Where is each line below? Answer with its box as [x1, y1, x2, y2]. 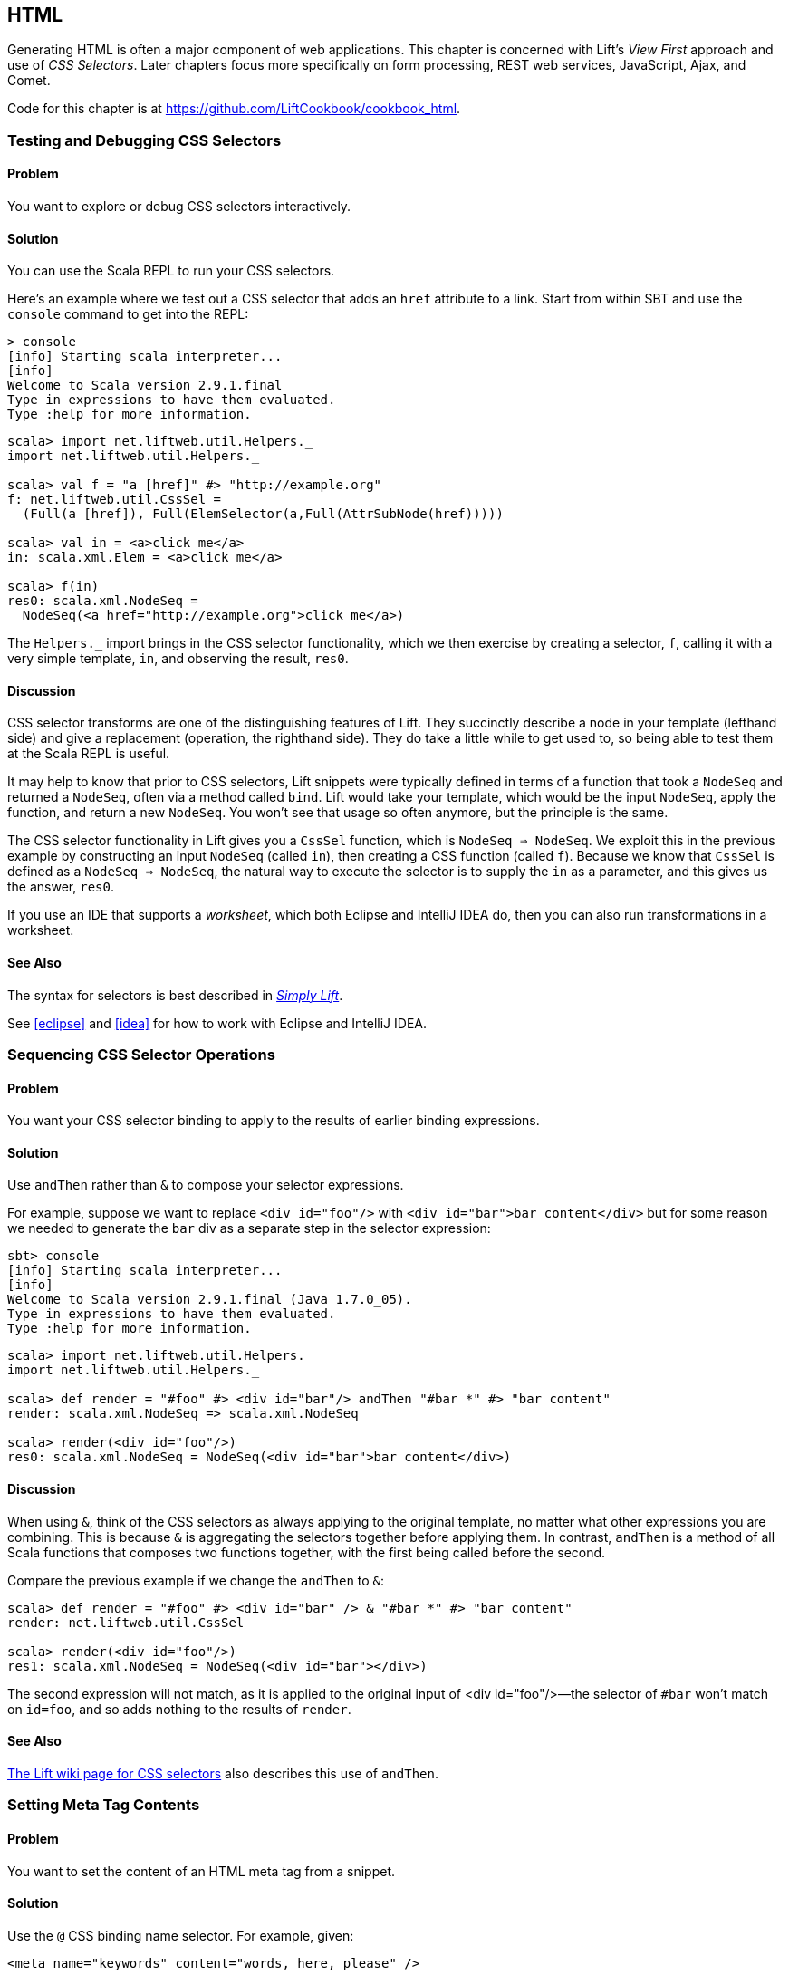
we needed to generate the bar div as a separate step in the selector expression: [7, 1220, 491, 1237]
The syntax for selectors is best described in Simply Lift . [7, 987, 343, 1003]
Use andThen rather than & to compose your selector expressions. [7, 1177, 404, 1193]
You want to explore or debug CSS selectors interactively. [7, 198, 351, 215]
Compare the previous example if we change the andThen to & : [7, 1572, 385, 1588]
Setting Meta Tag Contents [7, 1796, 200, 1815]
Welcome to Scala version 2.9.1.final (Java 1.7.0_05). [7, 1292, 412, 1307]
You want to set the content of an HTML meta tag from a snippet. [7, 1863, 396, 1879]
